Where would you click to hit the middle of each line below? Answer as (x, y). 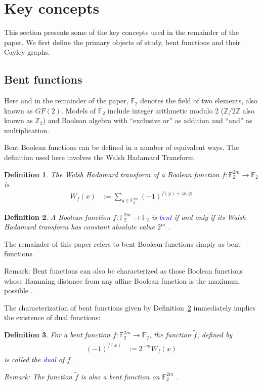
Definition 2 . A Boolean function (57, 217)
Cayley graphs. (27, 52)
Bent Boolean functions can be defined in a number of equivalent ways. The (122, 147)
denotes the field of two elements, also (199, 101)
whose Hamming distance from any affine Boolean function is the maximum (122, 280)
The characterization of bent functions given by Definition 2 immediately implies (130, 307)
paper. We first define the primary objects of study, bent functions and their (122, 42)
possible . (18, 291)
